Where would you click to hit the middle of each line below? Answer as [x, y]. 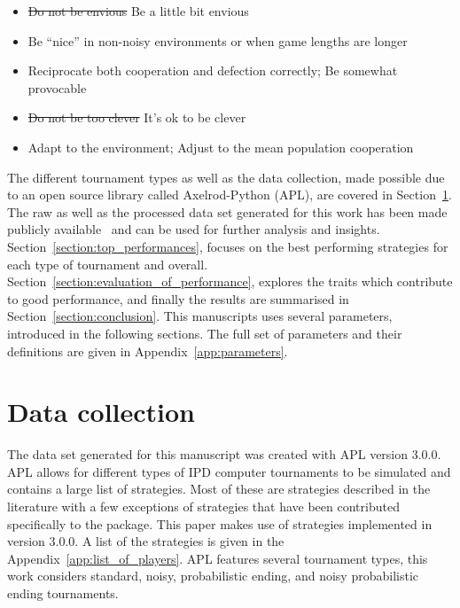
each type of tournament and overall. [108, 264]
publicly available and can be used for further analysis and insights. [194, 229]
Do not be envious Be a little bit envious [138, 11]
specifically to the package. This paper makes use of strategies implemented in [220, 523]
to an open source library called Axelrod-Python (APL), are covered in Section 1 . [230, 195]
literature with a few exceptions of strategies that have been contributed [203, 506]
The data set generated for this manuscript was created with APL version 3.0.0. [224, 454]
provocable [57, 87]
